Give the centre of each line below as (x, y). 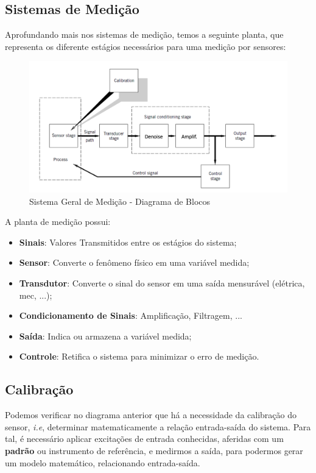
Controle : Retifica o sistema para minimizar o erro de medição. (139, 356)
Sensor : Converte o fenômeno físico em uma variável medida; (134, 262)
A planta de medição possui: (58, 222)
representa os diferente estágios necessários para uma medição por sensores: (146, 46)
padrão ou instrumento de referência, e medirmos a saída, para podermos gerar (154, 451)
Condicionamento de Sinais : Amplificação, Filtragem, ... (131, 315)
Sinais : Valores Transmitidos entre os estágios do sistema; (128, 242)
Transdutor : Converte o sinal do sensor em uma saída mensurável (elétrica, (162, 283)
